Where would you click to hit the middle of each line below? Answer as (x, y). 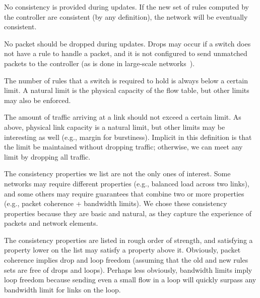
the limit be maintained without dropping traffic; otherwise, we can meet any (123, 147)
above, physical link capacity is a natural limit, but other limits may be (115, 127)
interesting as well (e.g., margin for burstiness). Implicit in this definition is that (128, 137)
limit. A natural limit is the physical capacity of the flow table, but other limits (127, 90)
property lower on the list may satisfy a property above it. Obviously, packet (122, 250)
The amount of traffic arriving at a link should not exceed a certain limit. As (123, 117)
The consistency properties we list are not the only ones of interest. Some (117, 173)
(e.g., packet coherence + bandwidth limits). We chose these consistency (116, 203)
